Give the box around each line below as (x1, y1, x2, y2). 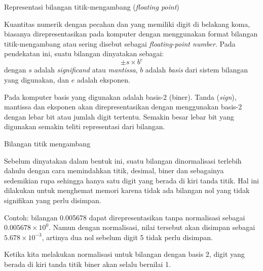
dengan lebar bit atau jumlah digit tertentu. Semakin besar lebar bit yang (4, 111, 234, 122)
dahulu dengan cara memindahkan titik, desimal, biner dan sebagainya (4, 165, 224, 176)
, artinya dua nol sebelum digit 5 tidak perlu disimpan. (42, 231, 213, 242)
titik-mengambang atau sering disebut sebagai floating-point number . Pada (4, 38, 236, 49)
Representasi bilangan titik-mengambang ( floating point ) (4, 2, 179, 12)
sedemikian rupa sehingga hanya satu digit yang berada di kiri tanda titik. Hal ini (4, 175, 259, 185)
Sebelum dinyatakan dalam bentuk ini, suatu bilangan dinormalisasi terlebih (4, 155, 242, 166)
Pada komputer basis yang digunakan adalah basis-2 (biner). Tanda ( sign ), (4, 91, 237, 102)
